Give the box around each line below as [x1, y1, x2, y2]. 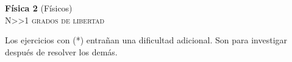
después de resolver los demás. [5, 45, 118, 58]
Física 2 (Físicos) [5, 2, 73, 14]
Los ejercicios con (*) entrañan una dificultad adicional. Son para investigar [5, 34, 288, 46]
